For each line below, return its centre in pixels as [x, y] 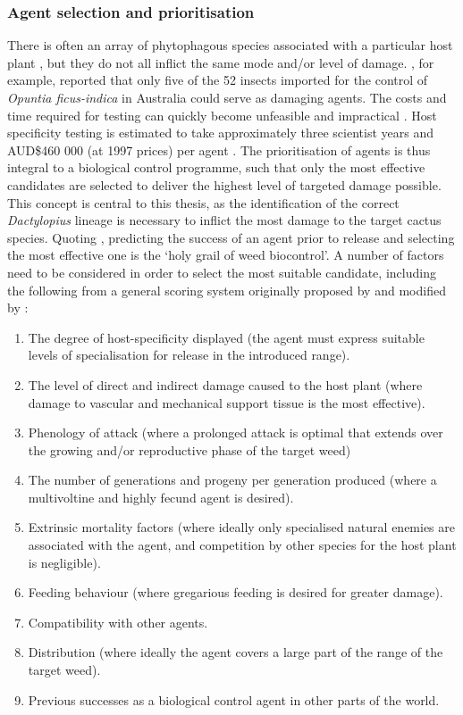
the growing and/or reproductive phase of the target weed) [189, 449]
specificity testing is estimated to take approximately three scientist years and [220, 133]
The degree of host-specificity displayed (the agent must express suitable [226, 337]
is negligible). [64, 562]
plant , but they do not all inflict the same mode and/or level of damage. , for [221, 62]
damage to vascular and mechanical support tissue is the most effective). [227, 402]
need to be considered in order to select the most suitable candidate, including [222, 272]
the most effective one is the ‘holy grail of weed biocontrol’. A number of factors [226, 255]
